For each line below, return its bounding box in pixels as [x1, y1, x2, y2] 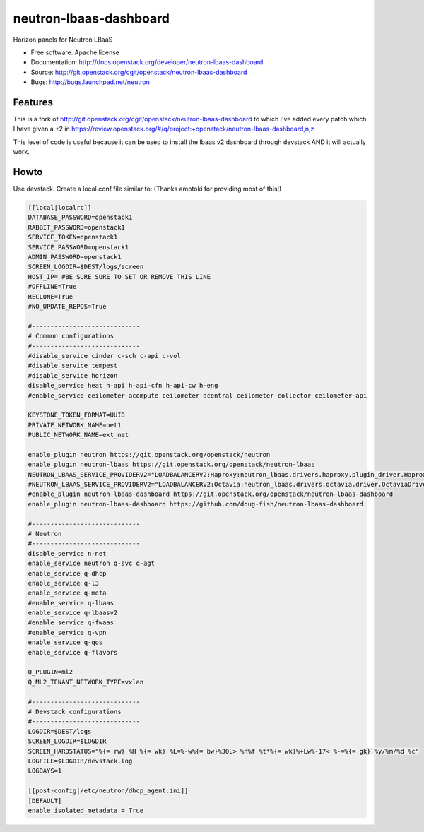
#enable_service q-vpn [28, 629, 107, 636]
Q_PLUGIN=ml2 [28, 668, 73, 676]
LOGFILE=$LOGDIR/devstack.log [28, 756, 133, 765]
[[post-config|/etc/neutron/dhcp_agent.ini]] [28, 787, 189, 795]
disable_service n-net [28, 549, 107, 557]
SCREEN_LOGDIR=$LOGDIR [28, 737, 107, 745]
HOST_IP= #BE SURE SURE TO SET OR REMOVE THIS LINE [28, 273, 211, 280]
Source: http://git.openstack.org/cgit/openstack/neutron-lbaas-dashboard [30, 68, 247, 76]
